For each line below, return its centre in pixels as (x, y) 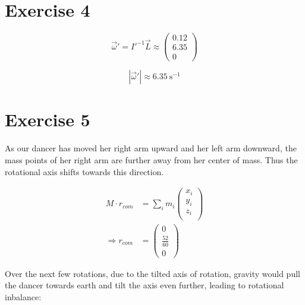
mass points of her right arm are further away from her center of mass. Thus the (151, 160)
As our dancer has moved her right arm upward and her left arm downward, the (151, 148)
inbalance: (23, 296)
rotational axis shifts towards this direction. (84, 171)
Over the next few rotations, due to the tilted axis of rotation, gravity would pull (152, 273)
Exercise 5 (48, 119)
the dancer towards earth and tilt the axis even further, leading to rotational (144, 285)
